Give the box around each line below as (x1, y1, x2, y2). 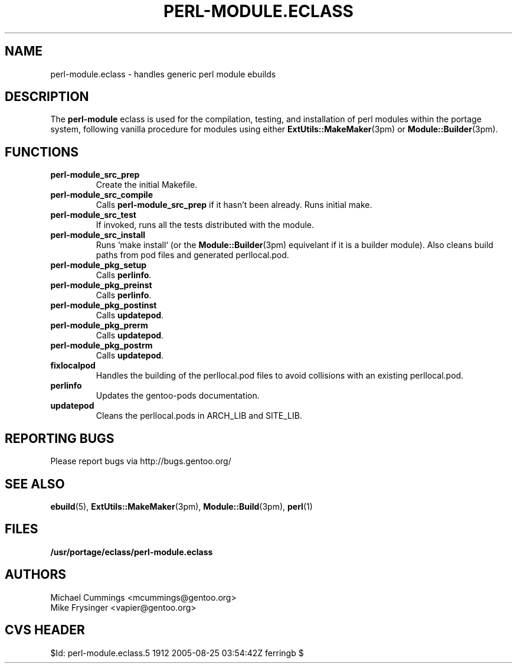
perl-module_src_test (50, 210, 136, 220)
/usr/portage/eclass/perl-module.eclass (50, 546, 213, 557)
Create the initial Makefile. (96, 180, 198, 190)
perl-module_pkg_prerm (50, 320, 148, 331)
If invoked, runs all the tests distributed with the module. (96, 220, 315, 230)
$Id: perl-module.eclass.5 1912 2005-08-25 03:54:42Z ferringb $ (50, 647, 304, 658)
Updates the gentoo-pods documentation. (96, 390, 260, 401)
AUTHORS (5, 567, 67, 582)
